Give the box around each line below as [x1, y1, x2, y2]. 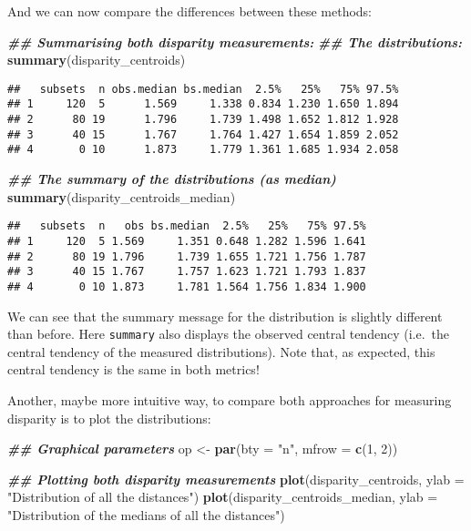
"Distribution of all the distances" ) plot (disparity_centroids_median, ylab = [7, 487, 438, 506]
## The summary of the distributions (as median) [7, 169, 336, 189]
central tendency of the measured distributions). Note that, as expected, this [7, 342, 435, 361]
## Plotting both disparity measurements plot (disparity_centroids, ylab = [7, 469, 465, 488]
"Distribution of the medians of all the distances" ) [7, 505, 285, 524]
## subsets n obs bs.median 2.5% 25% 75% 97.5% [7, 220, 366, 233]
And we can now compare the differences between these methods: [7, 2, 373, 20]
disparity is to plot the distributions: [7, 408, 211, 427]
